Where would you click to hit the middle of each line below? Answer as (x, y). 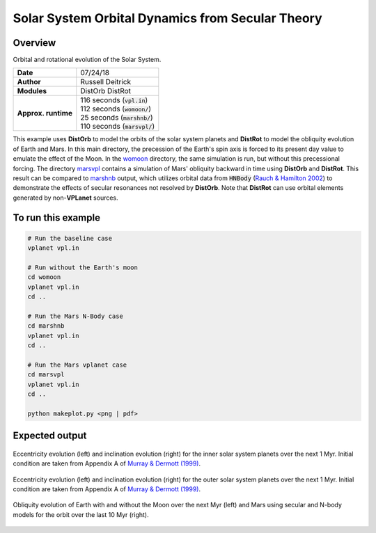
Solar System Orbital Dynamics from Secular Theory (167, 18)
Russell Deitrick (106, 82)
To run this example (57, 217)
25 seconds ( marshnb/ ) (117, 118)
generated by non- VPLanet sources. (65, 198)
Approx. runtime (45, 113)
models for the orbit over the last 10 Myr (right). (81, 514)
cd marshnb (46, 326)
